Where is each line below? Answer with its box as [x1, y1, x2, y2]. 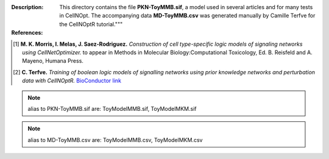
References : [11, 29, 43, 37]
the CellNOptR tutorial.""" [59, 20, 123, 27]
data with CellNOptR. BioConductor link [22, 77, 122, 85]
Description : [11, 4, 44, 10]
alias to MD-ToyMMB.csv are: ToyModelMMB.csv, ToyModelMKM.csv [27, 136, 203, 143]
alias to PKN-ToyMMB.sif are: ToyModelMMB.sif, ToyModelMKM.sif [27, 105, 197, 112]
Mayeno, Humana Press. [22, 57, 83, 65]
